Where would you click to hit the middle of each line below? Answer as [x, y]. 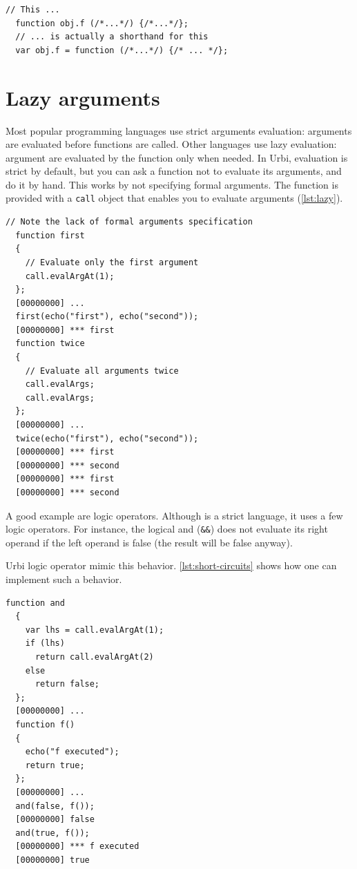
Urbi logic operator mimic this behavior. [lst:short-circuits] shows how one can [171, 565]
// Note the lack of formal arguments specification [129, 222]
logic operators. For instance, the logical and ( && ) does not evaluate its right [167, 529]
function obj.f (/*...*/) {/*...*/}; [102, 23]
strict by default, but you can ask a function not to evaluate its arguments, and [174, 171]
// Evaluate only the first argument [112, 262]
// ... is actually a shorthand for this [112, 37]
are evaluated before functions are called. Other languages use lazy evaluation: [171, 144]
